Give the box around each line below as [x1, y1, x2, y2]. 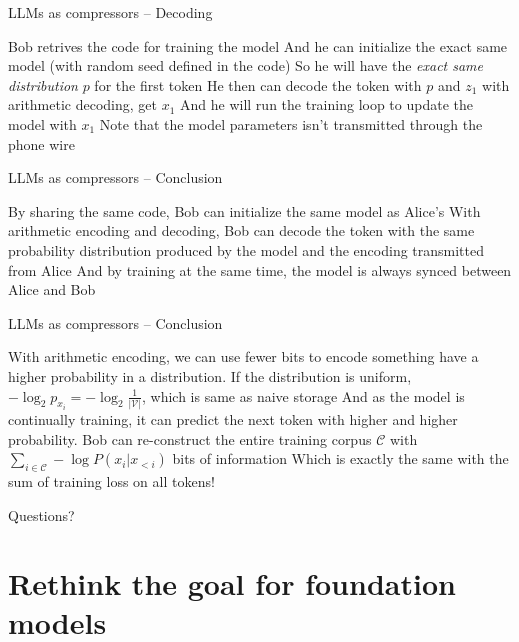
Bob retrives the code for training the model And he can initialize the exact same [8, 35, 508, 56]
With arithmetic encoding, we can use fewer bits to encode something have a [8, 346, 479, 367]
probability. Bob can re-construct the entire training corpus [8, 428, 372, 449]
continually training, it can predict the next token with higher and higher [8, 408, 458, 429]
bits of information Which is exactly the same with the [172, 448, 509, 469]
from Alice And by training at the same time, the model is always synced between [8, 259, 512, 280]
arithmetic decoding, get [8, 94, 157, 115]
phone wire [8, 133, 75, 154]
